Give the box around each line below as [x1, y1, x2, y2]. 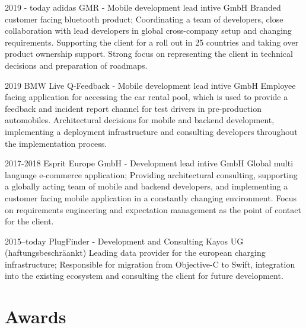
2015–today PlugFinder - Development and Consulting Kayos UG [5, 234, 244, 247]
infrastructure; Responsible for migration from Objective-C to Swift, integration [5, 258, 295, 270]
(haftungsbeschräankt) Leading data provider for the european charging [5, 246, 266, 259]
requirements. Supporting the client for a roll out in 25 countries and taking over [5, 36, 299, 48]
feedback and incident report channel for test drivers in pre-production [5, 102, 262, 114]
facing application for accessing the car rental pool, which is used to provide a [5, 91, 288, 103]
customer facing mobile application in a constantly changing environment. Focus [5, 191, 297, 204]
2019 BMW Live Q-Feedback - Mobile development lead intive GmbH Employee [5, 79, 296, 91]
